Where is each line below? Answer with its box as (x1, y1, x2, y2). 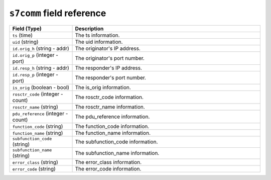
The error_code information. (75, 165, 142, 172)
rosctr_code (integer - (12, 91, 63, 98)
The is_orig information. (75, 83, 131, 91)
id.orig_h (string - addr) (12, 45, 70, 52)
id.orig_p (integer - (12, 51, 59, 58)
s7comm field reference (9, 8, 106, 19)
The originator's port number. (75, 54, 145, 61)
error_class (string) (12, 158, 58, 165)
